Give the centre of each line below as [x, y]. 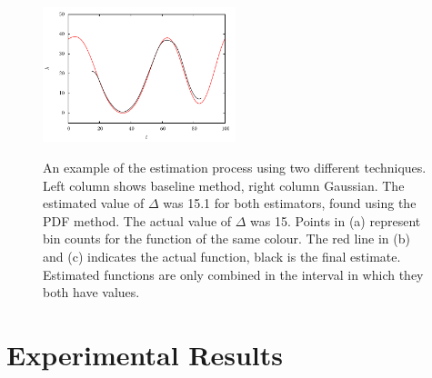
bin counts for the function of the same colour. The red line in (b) [226, 239]
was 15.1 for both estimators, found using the [290, 203]
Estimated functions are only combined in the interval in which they [233, 274]
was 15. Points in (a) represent [336, 220]
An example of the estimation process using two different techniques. [235, 167]
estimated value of [94, 203]
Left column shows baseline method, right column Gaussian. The [224, 185]
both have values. [91, 292]
